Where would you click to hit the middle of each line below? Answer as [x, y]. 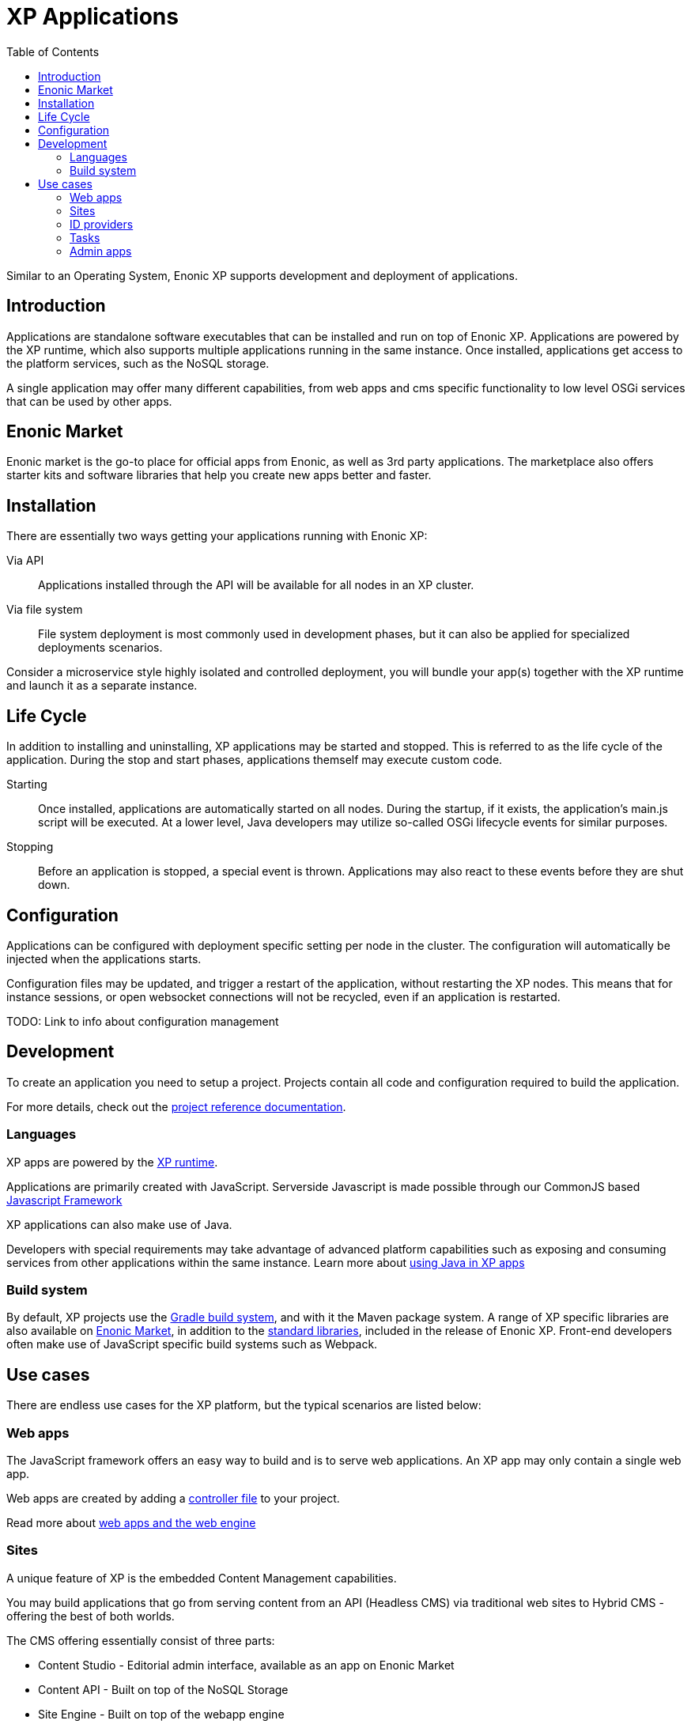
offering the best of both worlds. [91, 1616]
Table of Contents [53, 51]
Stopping [30, 847]
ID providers [102, 224]
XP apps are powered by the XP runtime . [112, 1162]
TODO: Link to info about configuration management [143, 1021]
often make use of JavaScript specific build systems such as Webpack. [192, 1344]
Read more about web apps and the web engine [131, 1522]
